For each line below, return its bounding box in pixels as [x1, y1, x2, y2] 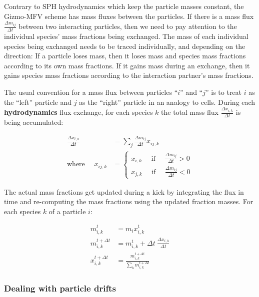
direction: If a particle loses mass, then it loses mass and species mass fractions [4, 50, 246, 61]
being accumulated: [4, 116, 63, 127]
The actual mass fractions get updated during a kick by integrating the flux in [4, 186, 244, 197]
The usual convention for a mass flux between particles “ [4, 86, 178, 97]
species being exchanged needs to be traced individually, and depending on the [4, 40, 245, 51]
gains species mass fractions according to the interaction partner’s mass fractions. [4, 70, 253, 80]
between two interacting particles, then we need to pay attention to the [18, 21, 237, 31]
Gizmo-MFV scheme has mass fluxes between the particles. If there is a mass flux [4, 10, 254, 21]
